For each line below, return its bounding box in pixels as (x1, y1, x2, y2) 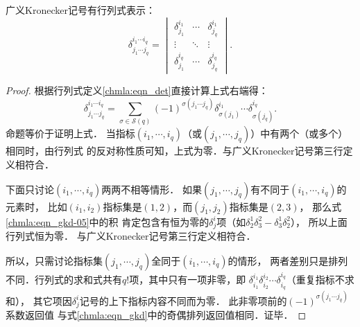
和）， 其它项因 (6, 293, 72, 308)
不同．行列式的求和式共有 (6, 272, 122, 287)
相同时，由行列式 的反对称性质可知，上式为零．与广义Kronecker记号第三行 (6, 143, 343, 158)
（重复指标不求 (286, 272, 354, 287)
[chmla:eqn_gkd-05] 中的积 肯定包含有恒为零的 (6, 214, 209, 229)
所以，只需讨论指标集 (6, 253, 103, 267)
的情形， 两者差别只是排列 (228, 253, 348, 267)
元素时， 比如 (6, 199, 67, 213)
